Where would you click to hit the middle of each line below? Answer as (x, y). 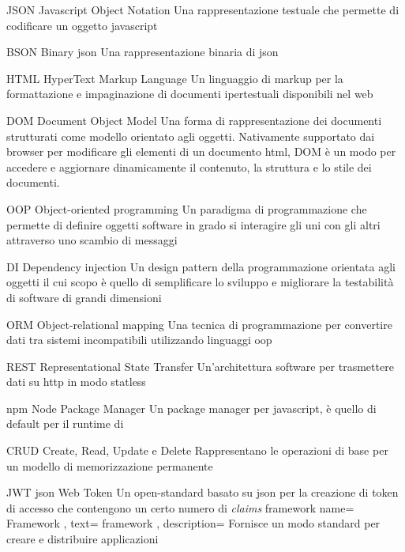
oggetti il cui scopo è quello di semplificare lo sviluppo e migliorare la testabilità (200, 282)
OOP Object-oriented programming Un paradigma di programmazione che (187, 208)
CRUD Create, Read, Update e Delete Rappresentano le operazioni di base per (197, 450)
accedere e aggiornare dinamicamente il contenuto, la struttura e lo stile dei (189, 166)
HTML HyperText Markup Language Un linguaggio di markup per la (175, 78)
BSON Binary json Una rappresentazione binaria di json (142, 52)
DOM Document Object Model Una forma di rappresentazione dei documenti (194, 120)
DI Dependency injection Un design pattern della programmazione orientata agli (201, 266)
